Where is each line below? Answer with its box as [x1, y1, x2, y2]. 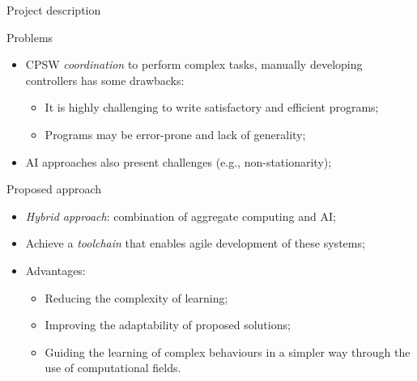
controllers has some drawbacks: [25, 71, 185, 88]
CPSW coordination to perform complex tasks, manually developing [25, 56, 363, 73]
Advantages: [25, 261, 86, 278]
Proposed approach [6, 180, 102, 197]
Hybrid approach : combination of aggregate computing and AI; [25, 207, 336, 224]
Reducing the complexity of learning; [45, 289, 228, 306]
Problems [6, 28, 53, 45]
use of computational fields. [45, 359, 181, 376]
